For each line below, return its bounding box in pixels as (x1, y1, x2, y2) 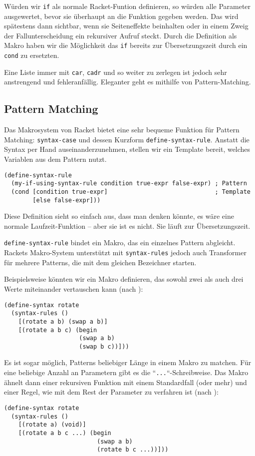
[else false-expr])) (32, 196, 101, 204)
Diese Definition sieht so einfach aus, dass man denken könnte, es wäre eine (4, 211, 234, 221)
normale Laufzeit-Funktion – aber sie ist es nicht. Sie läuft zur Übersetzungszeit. (4, 220, 251, 231)
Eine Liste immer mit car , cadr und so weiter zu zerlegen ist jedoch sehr (4, 66, 227, 77)
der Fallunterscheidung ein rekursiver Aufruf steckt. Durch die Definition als (4, 30, 237, 40)
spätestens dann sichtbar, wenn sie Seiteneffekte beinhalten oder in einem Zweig (4, 20, 249, 31)
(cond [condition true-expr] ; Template (11, 188, 251, 195)
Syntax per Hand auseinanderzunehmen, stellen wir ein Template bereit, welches (4, 144, 251, 154)
